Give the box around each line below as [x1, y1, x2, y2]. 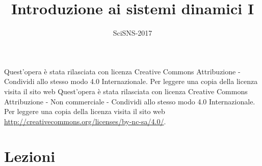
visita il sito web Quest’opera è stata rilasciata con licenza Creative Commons [4, 86, 248, 96]
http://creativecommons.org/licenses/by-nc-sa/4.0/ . [4, 116, 166, 126]
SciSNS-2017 [113, 27, 152, 38]
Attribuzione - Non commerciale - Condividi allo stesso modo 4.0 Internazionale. [4, 96, 255, 106]
